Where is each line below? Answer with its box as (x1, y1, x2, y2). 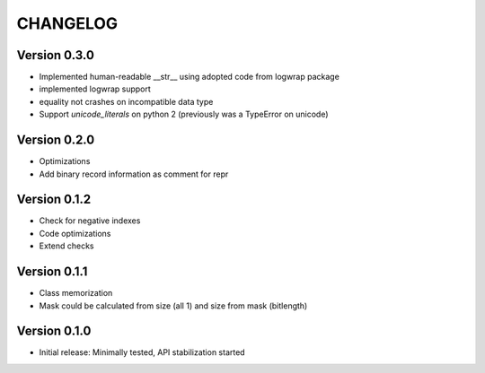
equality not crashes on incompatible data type (39, 96, 214, 107)
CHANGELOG (16, 13, 119, 33)
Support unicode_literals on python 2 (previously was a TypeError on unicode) (39, 108, 329, 120)
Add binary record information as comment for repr (39, 169, 229, 179)
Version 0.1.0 (16, 324, 92, 339)
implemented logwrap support (39, 83, 152, 94)
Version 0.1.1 (16, 265, 88, 280)
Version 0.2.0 (16, 133, 95, 148)
